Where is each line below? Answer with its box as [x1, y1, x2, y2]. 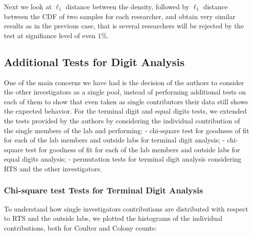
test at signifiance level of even [4, 30, 96, 40]
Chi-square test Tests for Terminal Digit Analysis [4, 184, 203, 196]
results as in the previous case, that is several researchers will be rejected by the [4, 21, 244, 31]
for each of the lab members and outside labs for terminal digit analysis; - [4, 135, 225, 145]
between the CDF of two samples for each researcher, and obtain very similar [4, 11, 235, 21]
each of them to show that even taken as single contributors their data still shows [4, 96, 248, 106]
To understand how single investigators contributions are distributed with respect [4, 203, 248, 213]
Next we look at [4, 1, 52, 11]
